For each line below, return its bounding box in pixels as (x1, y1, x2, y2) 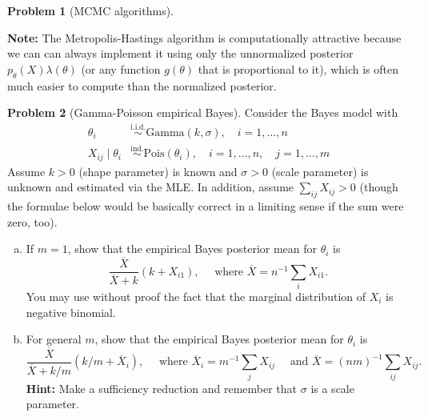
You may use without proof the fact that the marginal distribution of (26, 287, 366, 304)
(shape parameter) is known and (78, 162, 238, 179)
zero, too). (7, 213, 58, 230)
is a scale (310, 379, 354, 396)
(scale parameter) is (271, 162, 369, 179)
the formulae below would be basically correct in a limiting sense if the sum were (7, 198, 404, 215)
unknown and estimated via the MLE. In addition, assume (7, 178, 294, 195)
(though (359, 178, 398, 195)
